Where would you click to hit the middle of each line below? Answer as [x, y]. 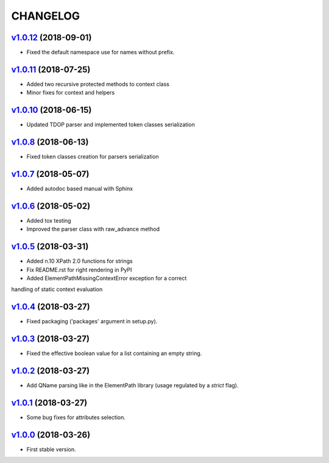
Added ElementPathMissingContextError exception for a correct [107, 278]
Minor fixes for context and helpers [71, 93]
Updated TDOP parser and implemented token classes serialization [111, 124]
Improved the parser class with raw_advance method [93, 229]
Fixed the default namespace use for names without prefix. [101, 52]
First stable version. [51, 449]
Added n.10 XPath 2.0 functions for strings [80, 261]
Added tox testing [49, 220]
